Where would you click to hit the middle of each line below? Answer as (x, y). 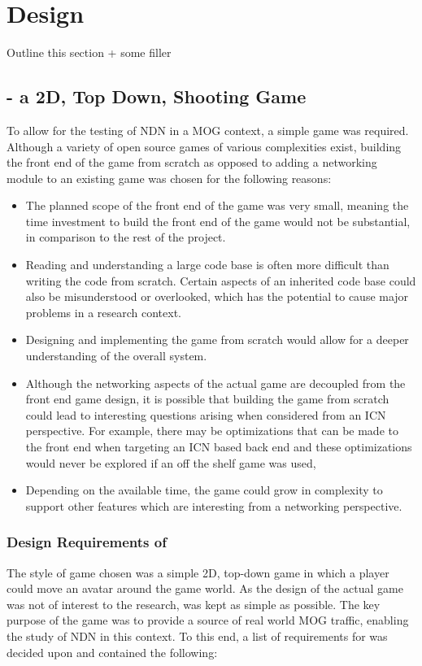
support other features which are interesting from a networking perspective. (214, 505)
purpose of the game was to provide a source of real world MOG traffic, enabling (208, 620)
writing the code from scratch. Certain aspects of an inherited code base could (221, 280)
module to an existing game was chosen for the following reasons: (169, 178)
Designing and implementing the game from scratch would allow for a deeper (217, 340)
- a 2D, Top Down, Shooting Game (157, 96)
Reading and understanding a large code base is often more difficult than (207, 265)
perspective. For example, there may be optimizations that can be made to (212, 431)
